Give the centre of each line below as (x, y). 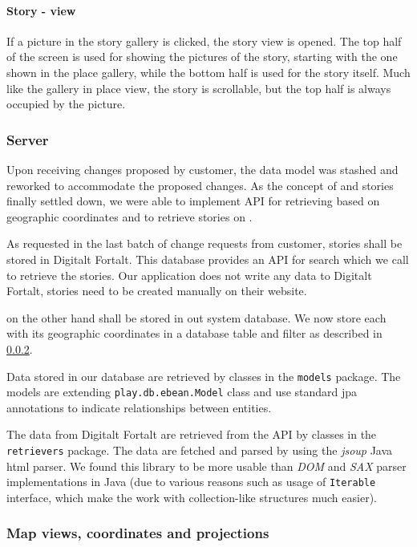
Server (28, 139)
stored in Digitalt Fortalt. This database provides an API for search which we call (208, 259)
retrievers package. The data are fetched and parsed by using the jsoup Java (200, 450)
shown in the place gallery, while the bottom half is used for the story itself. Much (208, 72)
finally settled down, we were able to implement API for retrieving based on (193, 201)
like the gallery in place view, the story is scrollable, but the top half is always (199, 88)
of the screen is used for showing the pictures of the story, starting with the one (202, 57)
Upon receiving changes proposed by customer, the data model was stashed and (202, 169)
